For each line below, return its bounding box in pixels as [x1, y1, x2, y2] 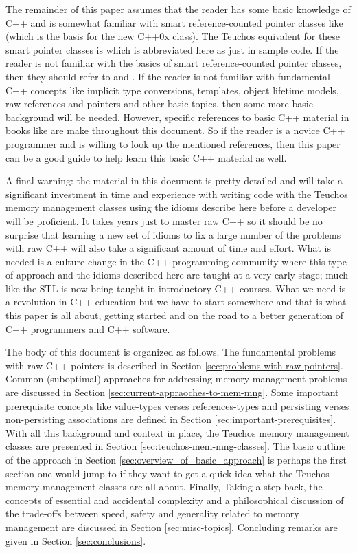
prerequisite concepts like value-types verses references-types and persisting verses [5, 398, 349, 413]
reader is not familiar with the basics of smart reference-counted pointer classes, [5, 56, 342, 70]
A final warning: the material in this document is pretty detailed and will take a [5, 173, 343, 188]
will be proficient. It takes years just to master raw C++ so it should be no [5, 213, 323, 228]
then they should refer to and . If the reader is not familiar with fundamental [5, 69, 330, 83]
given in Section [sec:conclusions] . [5, 533, 146, 547]
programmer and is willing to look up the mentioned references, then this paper [5, 136, 341, 151]
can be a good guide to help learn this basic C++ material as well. [5, 150, 287, 164]
